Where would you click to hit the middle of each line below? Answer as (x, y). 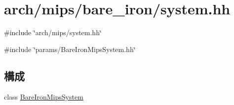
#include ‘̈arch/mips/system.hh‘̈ (53, 32)
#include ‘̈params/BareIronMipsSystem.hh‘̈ (70, 49)
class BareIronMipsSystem (44, 96)
